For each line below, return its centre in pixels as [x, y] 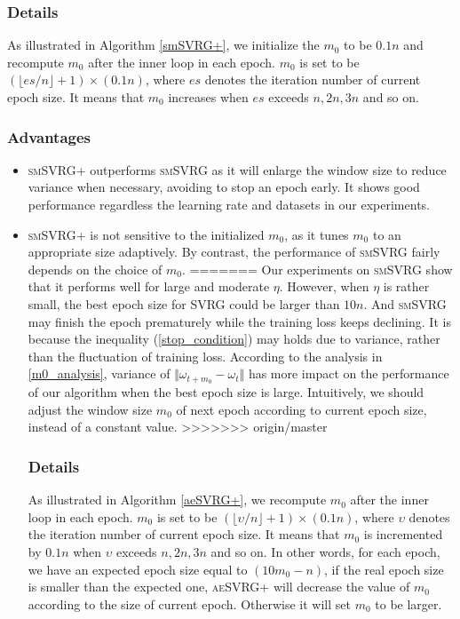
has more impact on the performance [349, 373]
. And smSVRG [405, 303]
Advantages [49, 136]
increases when [208, 97]
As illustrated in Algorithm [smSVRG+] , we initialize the [163, 45]
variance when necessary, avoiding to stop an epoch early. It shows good [224, 187]
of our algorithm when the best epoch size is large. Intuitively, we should [226, 392]
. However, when [324, 286]
